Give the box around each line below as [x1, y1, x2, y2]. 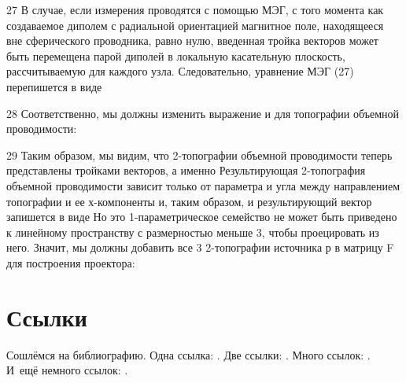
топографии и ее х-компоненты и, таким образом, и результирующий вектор [6, 193, 372, 209]
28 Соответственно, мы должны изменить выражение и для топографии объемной [6, 105, 400, 121]
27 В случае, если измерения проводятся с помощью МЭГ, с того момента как [6, 2, 384, 17]
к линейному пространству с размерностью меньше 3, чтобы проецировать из [6, 223, 379, 240]
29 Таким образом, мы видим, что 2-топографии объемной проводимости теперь [6, 146, 393, 163]
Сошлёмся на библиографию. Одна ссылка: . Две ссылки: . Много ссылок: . [6, 346, 371, 363]
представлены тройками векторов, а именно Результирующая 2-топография [6, 162, 366, 179]
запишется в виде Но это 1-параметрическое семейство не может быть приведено [6, 208, 397, 225]
